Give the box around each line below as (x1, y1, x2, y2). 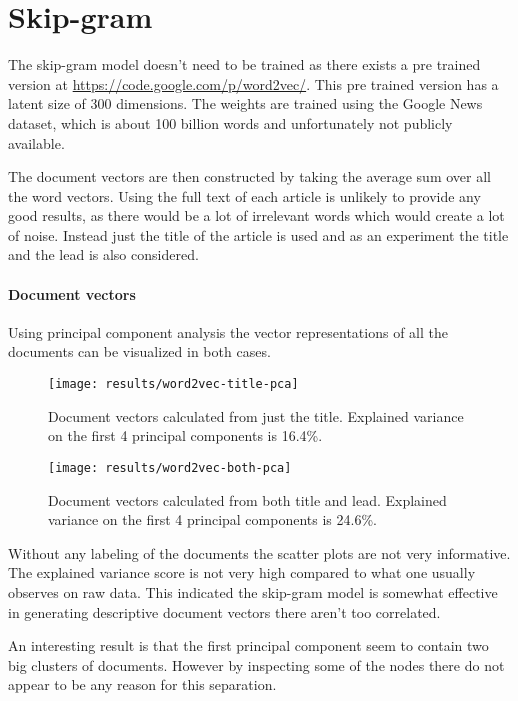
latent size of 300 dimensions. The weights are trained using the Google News (8, 93, 483, 114)
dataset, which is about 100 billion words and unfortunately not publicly (8, 112, 453, 133)
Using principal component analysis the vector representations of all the (8, 321, 448, 342)
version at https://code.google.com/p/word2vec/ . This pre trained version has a (8, 73, 499, 94)
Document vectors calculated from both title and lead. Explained (48, 489, 447, 510)
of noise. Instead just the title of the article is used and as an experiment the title (8, 224, 509, 245)
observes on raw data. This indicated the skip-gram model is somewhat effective (8, 581, 498, 602)
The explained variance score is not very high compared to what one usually (8, 562, 476, 583)
